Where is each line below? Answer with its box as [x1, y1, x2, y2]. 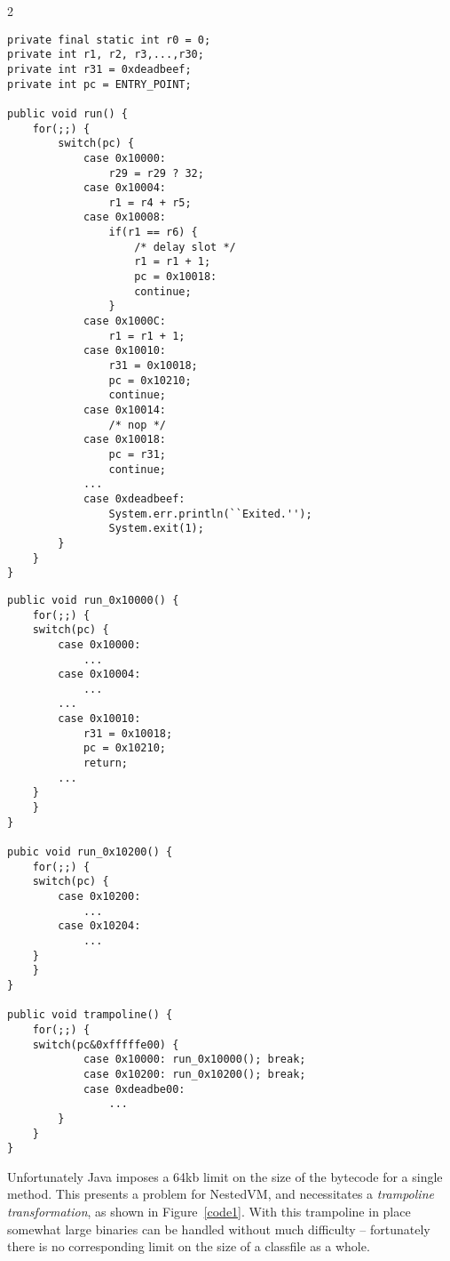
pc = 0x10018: [134, 270, 217, 284]
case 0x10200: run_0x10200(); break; [83, 1067, 306, 1080]
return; [83, 757, 129, 770]
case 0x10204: [58, 920, 141, 933]
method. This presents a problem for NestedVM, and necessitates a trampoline [7, 1185, 434, 1203]
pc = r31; [108, 447, 166, 461]
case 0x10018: [83, 433, 166, 446]
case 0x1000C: [83, 315, 166, 328]
